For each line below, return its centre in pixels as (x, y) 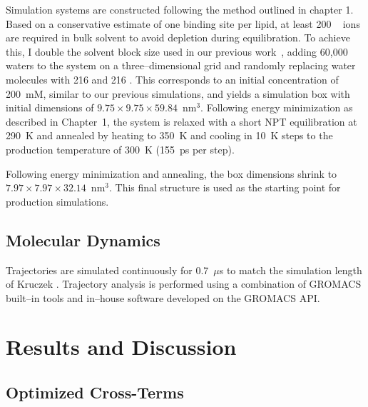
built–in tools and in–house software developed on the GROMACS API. (163, 297)
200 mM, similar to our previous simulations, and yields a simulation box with (178, 93)
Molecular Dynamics (83, 240)
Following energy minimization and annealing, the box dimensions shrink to (172, 173)
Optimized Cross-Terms (95, 392)
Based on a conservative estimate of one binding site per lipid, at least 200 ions (183, 23)
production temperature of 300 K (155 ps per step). (120, 149)
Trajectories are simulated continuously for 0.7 (107, 270)
